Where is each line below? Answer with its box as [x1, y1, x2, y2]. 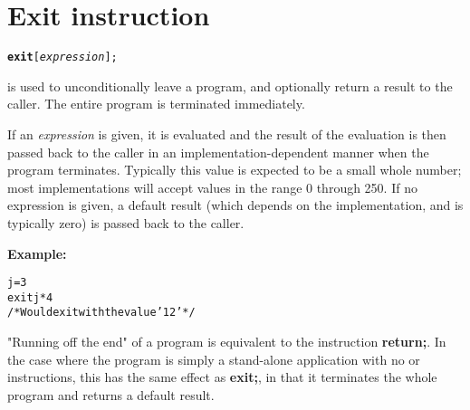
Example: [7, 243, 67, 262]
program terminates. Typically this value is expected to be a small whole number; [7, 160, 462, 179]
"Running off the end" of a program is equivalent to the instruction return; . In [7, 332, 446, 351]
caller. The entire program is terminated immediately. [7, 94, 305, 113]
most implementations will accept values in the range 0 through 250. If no [7, 177, 417, 196]
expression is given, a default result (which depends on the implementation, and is [7, 195, 464, 215]
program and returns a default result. [7, 385, 215, 404]
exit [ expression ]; [7, 51, 118, 64]
